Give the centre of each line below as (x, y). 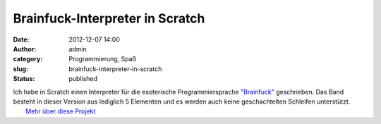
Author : (25, 49)
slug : (20, 69)
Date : (21, 39)
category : (28, 59)
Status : (24, 79)
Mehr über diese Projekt (61, 111)
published (83, 79)
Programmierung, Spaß (103, 59)
